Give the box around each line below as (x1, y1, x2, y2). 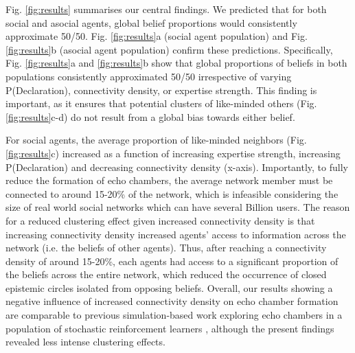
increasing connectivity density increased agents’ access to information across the (5, 227, 346, 241)
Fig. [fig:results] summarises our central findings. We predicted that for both (5, 2, 327, 16)
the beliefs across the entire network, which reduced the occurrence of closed (5, 267, 327, 282)
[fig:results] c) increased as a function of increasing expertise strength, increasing (5, 146, 341, 160)
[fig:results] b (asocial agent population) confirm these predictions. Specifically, (5, 42, 333, 56)
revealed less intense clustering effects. (5, 334, 165, 349)
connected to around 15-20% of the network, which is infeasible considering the (5, 186, 339, 201)
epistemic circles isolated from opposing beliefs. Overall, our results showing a (5, 280, 333, 295)
